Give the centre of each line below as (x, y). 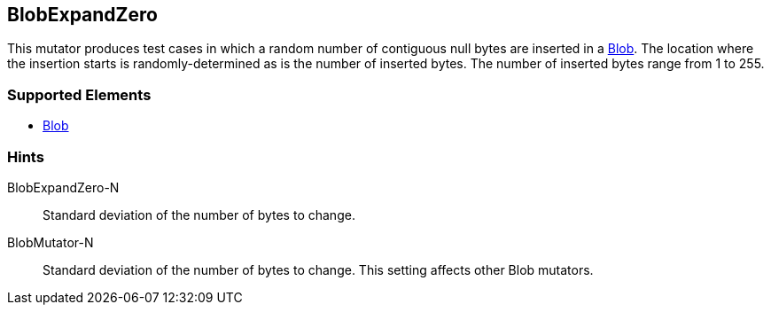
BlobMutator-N (51, 242)
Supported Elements (79, 94)
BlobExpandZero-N (63, 187)
